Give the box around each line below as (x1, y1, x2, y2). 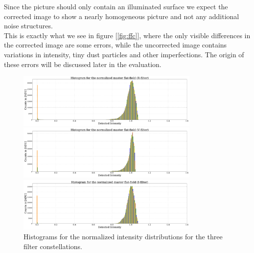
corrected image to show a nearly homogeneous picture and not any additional (4, 11, 239, 21)
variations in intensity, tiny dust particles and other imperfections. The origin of (4, 49, 244, 59)
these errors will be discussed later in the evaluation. (4, 59, 162, 69)
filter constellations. (23, 241, 82, 251)
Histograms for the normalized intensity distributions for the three (23, 231, 223, 241)
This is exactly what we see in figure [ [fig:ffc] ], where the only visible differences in (4, 30, 251, 40)
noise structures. (4, 21, 53, 31)
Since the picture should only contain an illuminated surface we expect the (4, 1, 228, 11)
